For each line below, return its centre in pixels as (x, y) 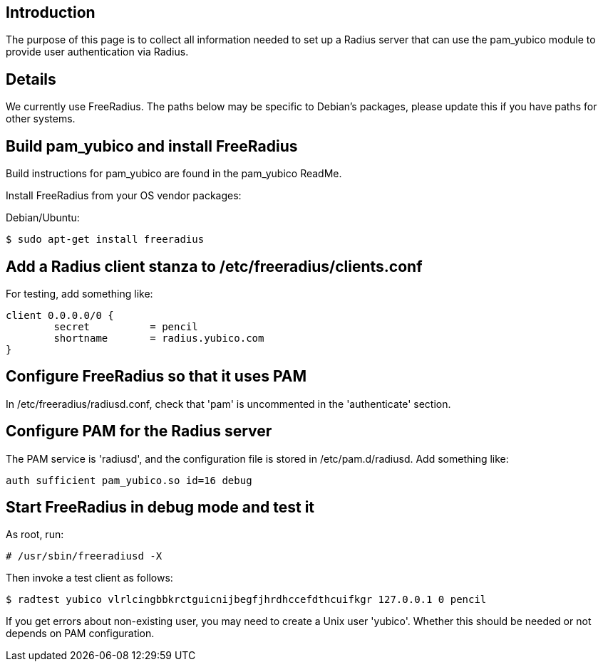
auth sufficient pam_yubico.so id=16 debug (129, 480)
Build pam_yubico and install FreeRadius (152, 146)
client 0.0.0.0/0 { (60, 315)
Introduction (51, 12)
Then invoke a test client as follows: (89, 578)
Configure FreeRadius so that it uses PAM (156, 377)
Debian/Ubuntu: (43, 218)
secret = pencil (126, 326)
